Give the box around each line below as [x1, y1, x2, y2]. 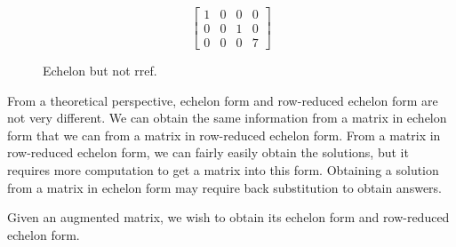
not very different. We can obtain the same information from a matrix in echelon [7, 108, 447, 127]
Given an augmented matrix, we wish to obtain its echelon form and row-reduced [7, 208, 450, 227]
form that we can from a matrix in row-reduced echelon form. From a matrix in [7, 125, 441, 144]
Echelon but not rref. [43, 61, 157, 80]
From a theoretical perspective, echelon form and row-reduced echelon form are [7, 91, 438, 109]
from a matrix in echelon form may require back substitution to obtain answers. [7, 178, 442, 196]
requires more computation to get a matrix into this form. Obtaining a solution [7, 161, 439, 179]
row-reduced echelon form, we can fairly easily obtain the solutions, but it [7, 143, 409, 162]
